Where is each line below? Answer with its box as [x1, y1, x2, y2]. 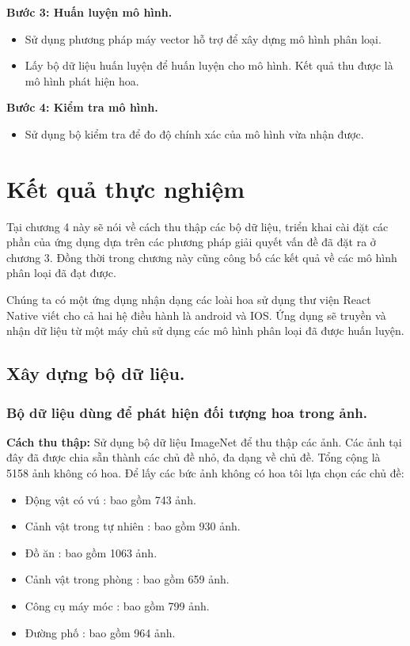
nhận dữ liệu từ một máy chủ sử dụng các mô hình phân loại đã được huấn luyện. [6, 322, 404, 339]
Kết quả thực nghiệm [6, 172, 245, 204]
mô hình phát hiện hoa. [25, 72, 139, 89]
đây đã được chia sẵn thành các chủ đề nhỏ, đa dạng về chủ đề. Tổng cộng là [6, 449, 381, 465]
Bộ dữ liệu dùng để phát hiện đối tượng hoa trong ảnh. [6, 402, 367, 422]
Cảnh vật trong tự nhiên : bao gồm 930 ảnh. [25, 518, 241, 534]
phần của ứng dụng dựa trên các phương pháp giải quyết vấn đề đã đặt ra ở [6, 234, 376, 250]
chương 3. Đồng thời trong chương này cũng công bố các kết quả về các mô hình [6, 249, 397, 265]
